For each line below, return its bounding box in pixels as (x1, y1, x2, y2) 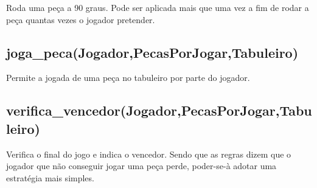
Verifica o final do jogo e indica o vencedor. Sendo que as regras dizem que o (6, 147, 291, 160)
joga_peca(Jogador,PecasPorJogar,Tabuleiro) (6, 43, 299, 61)
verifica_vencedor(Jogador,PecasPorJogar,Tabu (6, 101, 312, 120)
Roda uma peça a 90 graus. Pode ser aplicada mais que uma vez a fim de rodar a (6, 1, 309, 13)
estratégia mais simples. (6, 171, 94, 184)
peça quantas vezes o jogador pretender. (6, 13, 155, 26)
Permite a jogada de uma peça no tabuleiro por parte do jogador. (6, 71, 250, 84)
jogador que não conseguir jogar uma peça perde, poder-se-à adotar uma (6, 159, 277, 172)
